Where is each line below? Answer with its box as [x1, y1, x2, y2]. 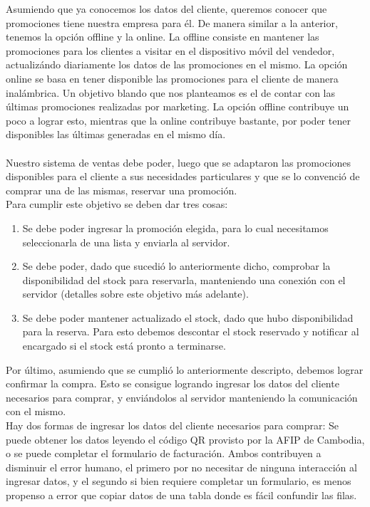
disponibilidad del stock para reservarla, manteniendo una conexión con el [22, 272, 346, 287]
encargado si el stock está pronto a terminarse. [22, 338, 226, 353]
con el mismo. [6, 404, 66, 419]
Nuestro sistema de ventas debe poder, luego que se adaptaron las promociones [6, 155, 351, 169]
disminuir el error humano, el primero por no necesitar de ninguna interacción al [6, 459, 357, 474]
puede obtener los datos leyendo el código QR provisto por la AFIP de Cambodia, [6, 432, 365, 446]
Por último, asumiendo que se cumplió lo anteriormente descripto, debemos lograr [6, 362, 364, 377]
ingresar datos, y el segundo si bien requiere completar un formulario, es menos [6, 474, 351, 488]
